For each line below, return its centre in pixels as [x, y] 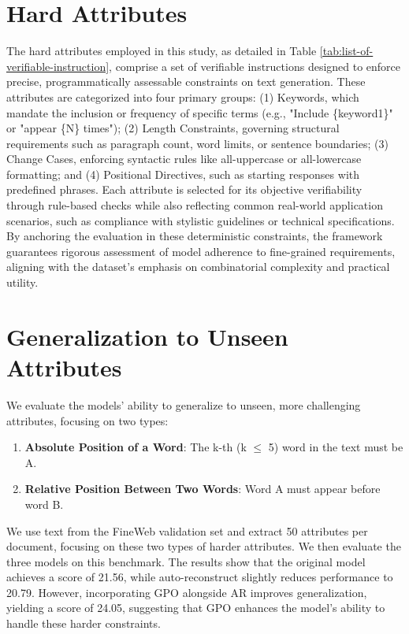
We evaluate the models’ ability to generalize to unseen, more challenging [184, 404]
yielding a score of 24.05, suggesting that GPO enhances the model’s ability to [196, 608]
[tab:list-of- [346, 51]
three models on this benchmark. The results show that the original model [186, 561]
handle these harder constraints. [84, 623]
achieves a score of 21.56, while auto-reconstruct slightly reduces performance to [200, 577]
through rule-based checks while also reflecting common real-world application [195, 205]
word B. [44, 504]
